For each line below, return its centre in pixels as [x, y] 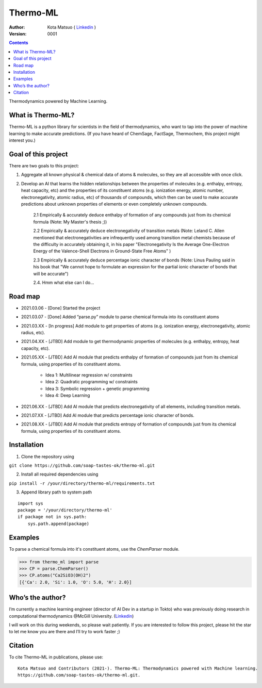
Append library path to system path [57, 492]
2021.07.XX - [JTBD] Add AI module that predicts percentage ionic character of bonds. [108, 415]
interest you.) [22, 140]
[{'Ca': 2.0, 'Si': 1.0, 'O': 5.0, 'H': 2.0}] [75, 582]
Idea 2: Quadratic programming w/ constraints [91, 382]
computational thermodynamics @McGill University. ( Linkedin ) [71, 616]
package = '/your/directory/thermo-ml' [65, 510]
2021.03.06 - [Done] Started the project [61, 308]
